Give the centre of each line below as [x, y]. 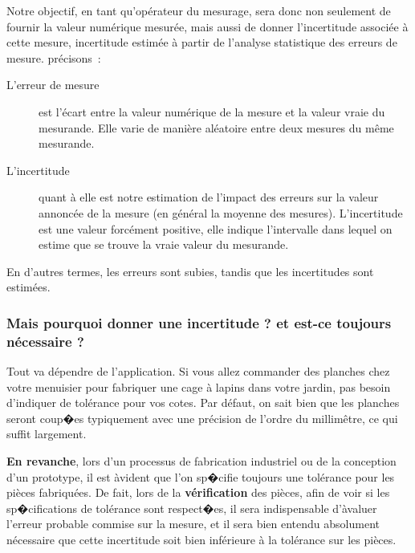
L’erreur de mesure [53, 85]
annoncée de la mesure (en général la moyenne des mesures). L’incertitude [221, 212]
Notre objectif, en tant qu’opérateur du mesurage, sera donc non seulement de [199, 10]
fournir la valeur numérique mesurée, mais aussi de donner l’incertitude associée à [207, 26]
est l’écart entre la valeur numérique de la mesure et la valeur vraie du [212, 111]
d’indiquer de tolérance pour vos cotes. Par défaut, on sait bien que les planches [203, 403]
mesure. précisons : [54, 57]
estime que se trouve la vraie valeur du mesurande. [164, 244]
